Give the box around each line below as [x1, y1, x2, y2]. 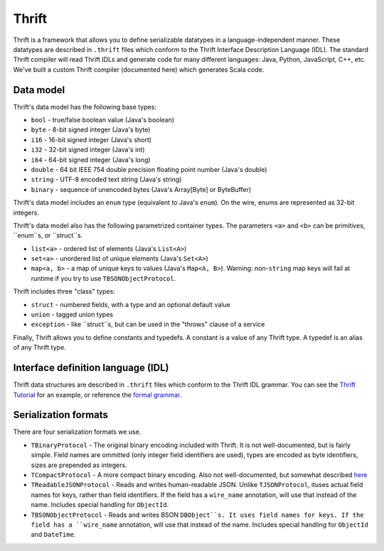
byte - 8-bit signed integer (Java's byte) [31, 125, 151, 134]
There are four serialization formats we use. [13, 427, 142, 437]
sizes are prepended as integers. [31, 461, 127, 469]
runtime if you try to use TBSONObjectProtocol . [31, 274, 176, 282]
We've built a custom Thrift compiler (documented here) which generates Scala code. [13, 65, 265, 74]
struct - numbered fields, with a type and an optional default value [31, 300, 230, 309]
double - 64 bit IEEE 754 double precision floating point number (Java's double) [31, 165, 267, 173]
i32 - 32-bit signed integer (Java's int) [31, 146, 145, 154]
